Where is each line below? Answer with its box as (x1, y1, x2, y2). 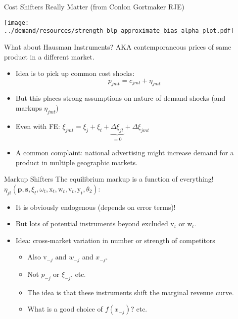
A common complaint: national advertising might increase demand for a (15, 147, 234, 158)
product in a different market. (4, 51, 95, 62)
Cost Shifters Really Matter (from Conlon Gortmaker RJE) (4, 1, 185, 11)
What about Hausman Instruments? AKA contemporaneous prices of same (4, 41, 232, 52)
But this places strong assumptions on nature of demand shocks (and (15, 93, 226, 103)
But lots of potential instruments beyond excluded (15, 218, 168, 229)
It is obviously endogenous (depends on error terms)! (15, 201, 176, 212)
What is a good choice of (27, 304, 103, 314)
